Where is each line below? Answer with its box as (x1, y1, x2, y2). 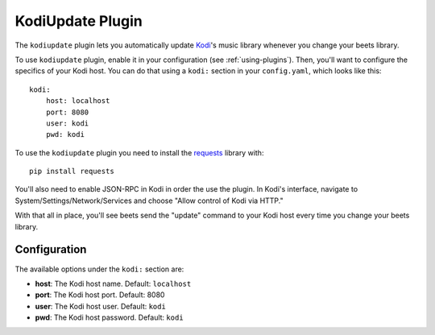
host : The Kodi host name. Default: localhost (35, 279, 192, 288)
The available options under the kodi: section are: (14, 264, 184, 274)
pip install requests (29, 167, 114, 176)
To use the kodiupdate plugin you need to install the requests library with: (14, 147, 264, 157)
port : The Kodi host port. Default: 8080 (35, 290, 165, 300)
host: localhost (45, 97, 110, 105)
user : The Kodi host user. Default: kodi (35, 301, 167, 311)
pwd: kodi (45, 130, 85, 139)
